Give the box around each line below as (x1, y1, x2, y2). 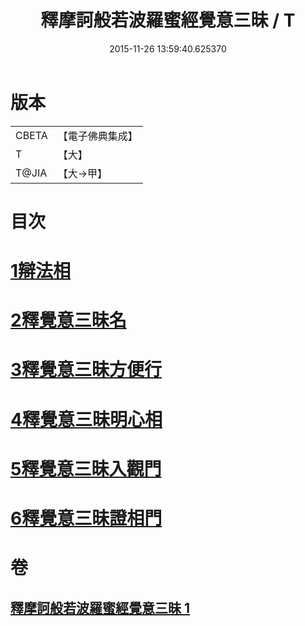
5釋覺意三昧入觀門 (10, 457, 162, 480)
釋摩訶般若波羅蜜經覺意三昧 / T (40, 9, 296, 32)
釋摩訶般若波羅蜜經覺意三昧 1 (10, 599, 191, 616)
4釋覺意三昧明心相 (10, 408, 163, 431)
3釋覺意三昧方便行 (10, 359, 163, 381)
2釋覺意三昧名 (10, 309, 127, 332)
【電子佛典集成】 (57, 129, 138, 143)
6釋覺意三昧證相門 (10, 507, 163, 530)
